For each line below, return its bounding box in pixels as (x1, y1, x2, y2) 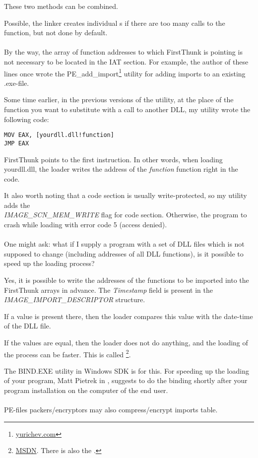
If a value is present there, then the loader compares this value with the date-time (4, 311, 253, 321)
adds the (4, 199, 30, 210)
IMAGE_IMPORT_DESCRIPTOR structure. (4, 294, 145, 305)
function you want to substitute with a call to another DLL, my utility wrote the (4, 104, 251, 114)
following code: (4, 114, 49, 124)
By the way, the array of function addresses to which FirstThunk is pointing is (4, 47, 243, 57)
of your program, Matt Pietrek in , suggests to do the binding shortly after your (4, 375, 248, 386)
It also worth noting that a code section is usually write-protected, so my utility (4, 190, 247, 200)
